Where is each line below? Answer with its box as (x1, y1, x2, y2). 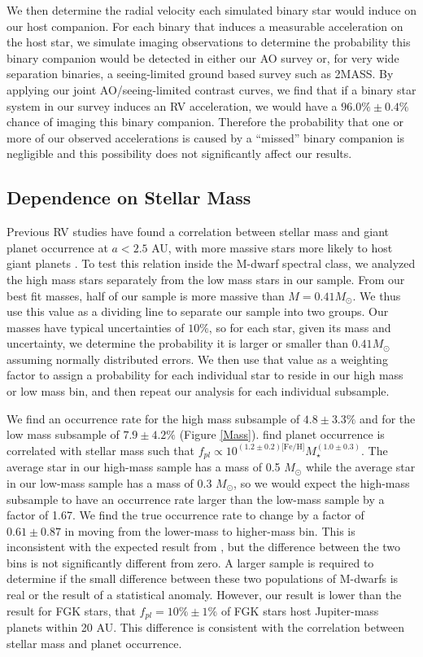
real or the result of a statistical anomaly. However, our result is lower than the (7, 586, 402, 603)
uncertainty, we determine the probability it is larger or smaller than (7, 335, 349, 352)
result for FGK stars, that (7, 602, 136, 619)
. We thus (352, 287, 401, 304)
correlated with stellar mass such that (7, 441, 195, 458)
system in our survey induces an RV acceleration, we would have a (7, 97, 338, 114)
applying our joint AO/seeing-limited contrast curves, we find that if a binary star (7, 81, 416, 98)
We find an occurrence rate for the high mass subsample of (7, 410, 300, 427)
